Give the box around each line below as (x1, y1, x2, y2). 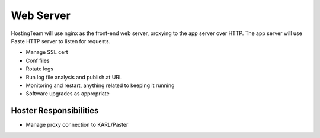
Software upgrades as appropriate (25, 90, 110, 97)
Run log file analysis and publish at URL (25, 73, 123, 81)
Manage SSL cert (25, 49, 68, 56)
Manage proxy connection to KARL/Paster (25, 121, 129, 129)
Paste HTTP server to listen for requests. (11, 37, 111, 44)
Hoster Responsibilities (11, 105, 99, 115)
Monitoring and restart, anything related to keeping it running (25, 82, 175, 89)
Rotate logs (25, 65, 54, 72)
